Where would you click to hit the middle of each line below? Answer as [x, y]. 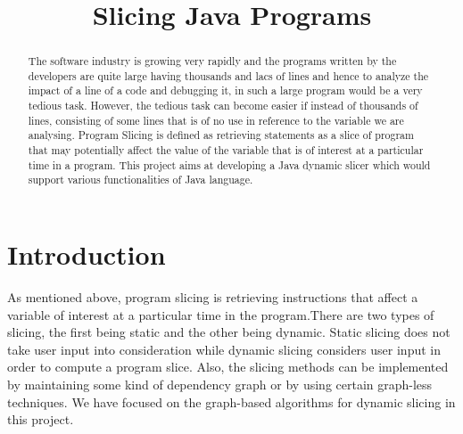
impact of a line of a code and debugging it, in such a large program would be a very [225, 90]
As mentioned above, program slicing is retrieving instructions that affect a [213, 297]
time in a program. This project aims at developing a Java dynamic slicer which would [229, 164]
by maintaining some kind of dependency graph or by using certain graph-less [220, 384]
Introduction [87, 254]
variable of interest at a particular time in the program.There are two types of [221, 314]
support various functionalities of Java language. [141, 180]
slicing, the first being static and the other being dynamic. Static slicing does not [229, 332]
